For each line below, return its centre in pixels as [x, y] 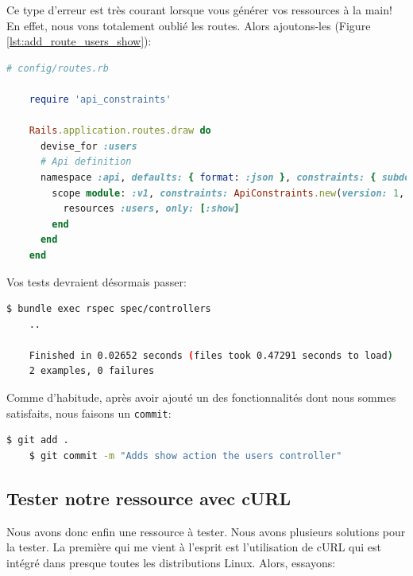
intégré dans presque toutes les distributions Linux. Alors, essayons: [171, 562]
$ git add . [38, 440]
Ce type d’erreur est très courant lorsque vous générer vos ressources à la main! [199, 10]
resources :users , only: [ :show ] [151, 209]
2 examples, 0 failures [92, 371]
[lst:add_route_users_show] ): [79, 41]
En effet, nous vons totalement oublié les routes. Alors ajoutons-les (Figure [189, 25]
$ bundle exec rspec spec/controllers [109, 309]
